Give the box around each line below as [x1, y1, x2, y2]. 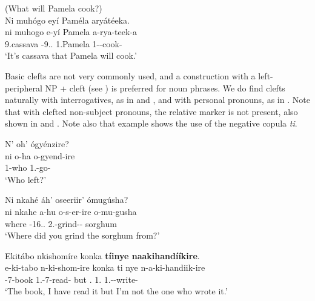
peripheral [5, 81, 42, 94]
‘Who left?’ [5, 173, 47, 185]
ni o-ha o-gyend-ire [5, 149, 75, 162]
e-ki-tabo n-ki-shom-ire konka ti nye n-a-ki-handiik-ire [5, 261, 205, 274]
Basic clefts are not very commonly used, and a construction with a [5, 69, 256, 82]
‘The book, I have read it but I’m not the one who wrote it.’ [5, 285, 228, 297]
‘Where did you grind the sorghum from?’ [5, 229, 160, 242]
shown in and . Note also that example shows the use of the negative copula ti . [5, 117, 297, 130]
